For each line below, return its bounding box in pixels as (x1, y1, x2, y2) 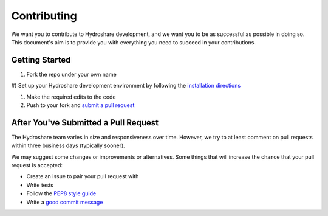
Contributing (11, 9, 77, 23)
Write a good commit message (26, 198, 103, 206)
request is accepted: (11, 162, 63, 169)
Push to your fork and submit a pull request (26, 102, 135, 109)
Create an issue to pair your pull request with (26, 173, 139, 180)
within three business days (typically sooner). (11, 142, 126, 149)
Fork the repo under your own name (26, 71, 117, 78)
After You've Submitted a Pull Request (11, 117, 159, 128)
